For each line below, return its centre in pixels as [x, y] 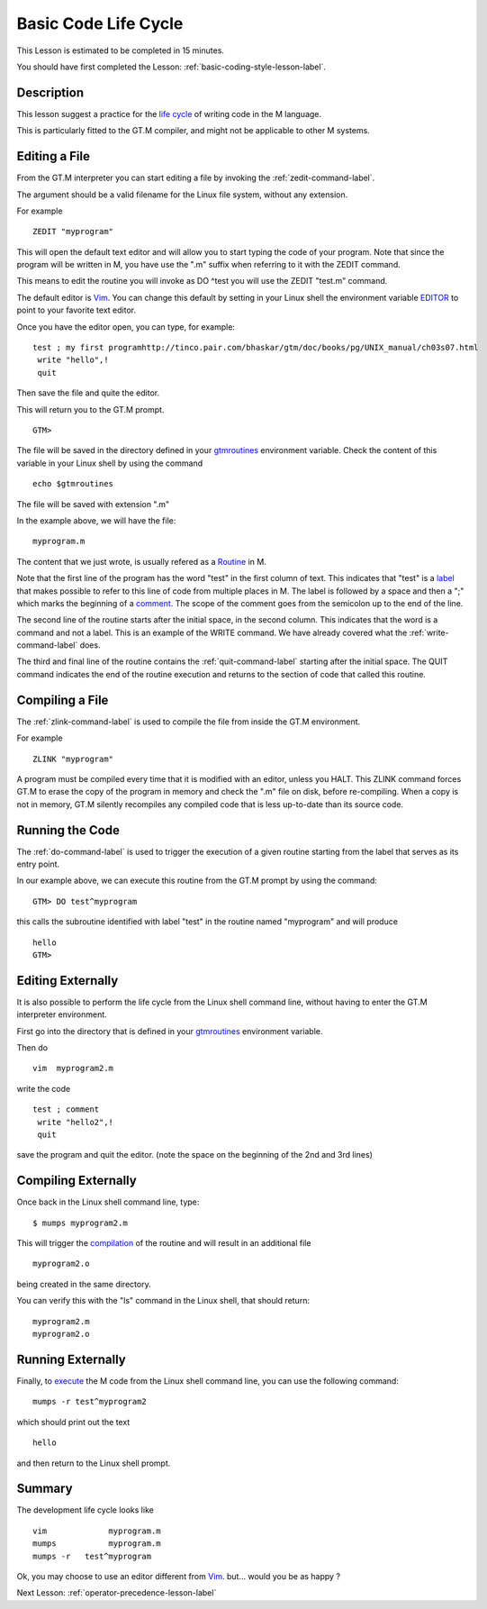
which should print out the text [73, 1422]
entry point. [38, 864]
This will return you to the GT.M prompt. [90, 409]
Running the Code [68, 830]
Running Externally [71, 1359]
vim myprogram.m [97, 1531]
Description [50, 92]
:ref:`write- [429, 632]
